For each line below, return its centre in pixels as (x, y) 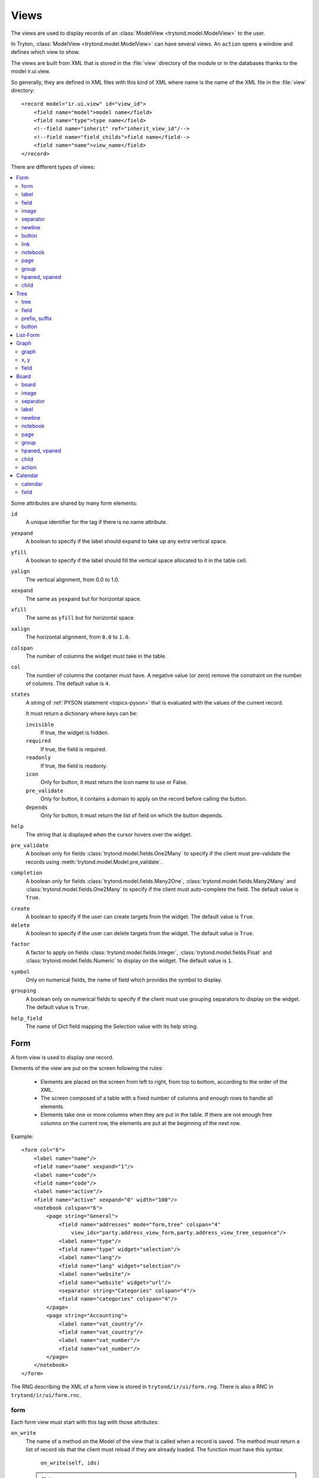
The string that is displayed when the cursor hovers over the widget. (109, 834)
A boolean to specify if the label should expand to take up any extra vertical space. (126, 542)
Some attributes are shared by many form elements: (74, 503)
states (20, 694)
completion (27, 873)
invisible (40, 725)
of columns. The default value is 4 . (68, 683)
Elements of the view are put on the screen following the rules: (87, 1068)
